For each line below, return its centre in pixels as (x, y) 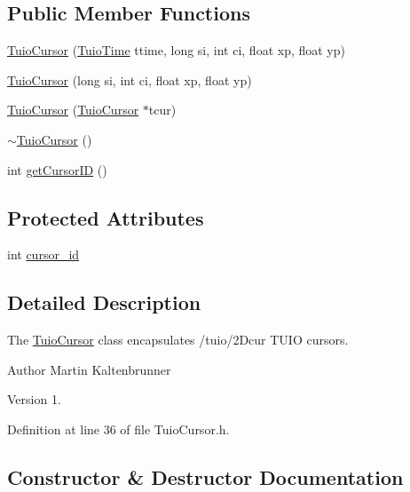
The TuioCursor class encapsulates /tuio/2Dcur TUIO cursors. (178, 340)
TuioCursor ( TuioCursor (73, 110)
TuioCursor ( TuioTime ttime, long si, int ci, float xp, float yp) (176, 50)
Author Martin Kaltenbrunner (89, 369)
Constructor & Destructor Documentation (205, 476)
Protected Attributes (106, 217)
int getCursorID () (57, 169)
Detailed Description (104, 302)
